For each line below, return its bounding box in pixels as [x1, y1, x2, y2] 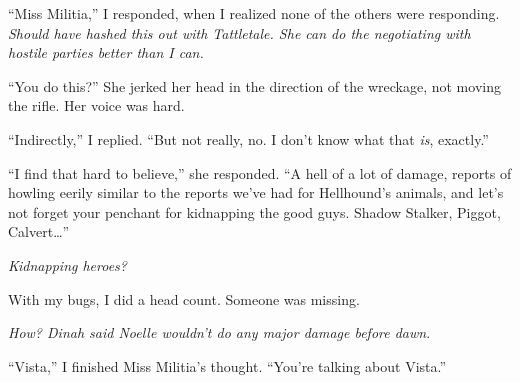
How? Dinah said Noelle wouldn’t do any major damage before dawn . [8, 322, 431, 343]
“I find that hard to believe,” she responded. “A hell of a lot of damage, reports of [8, 162, 512, 183]
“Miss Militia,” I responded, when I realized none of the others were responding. [8, 3, 500, 23]
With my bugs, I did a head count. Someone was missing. [8, 288, 360, 309]
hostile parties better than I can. [8, 42, 204, 63]
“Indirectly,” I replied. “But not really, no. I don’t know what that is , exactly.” [8, 128, 489, 149]
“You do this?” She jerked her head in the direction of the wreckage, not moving [8, 75, 501, 96]
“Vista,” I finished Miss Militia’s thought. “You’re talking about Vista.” [8, 355, 447, 376]
